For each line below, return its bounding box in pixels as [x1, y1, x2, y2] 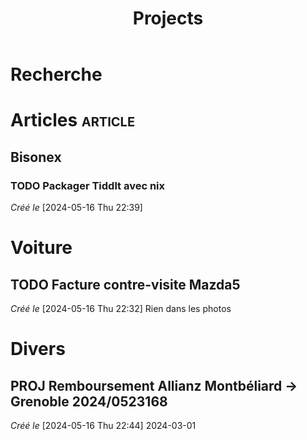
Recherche [10, 63, 103, 86]
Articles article [10, 109, 136, 132]
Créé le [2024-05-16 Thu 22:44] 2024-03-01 [10, 420, 197, 432]
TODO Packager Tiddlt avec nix [10, 178, 166, 192]
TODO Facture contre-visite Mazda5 [10, 276, 241, 293]
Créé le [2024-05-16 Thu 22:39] [10, 202, 143, 214]
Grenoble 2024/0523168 [10, 393, 168, 410]
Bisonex [10, 148, 62, 166]
